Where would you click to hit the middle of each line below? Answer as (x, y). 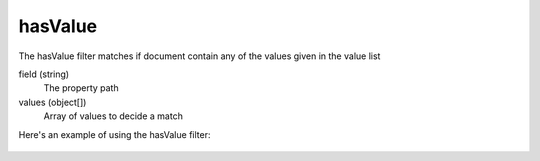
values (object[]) (52, 102)
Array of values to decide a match (113, 116)
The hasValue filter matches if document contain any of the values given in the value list (199, 56)
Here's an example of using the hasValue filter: (114, 134)
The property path (81, 88)
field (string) (44, 74)
